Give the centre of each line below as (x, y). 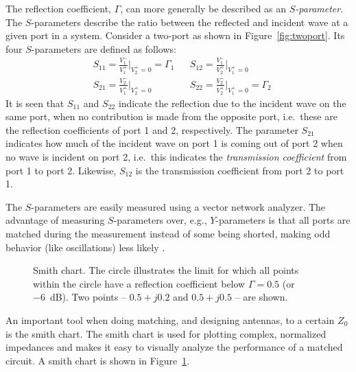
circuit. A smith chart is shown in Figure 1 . (98, 360)
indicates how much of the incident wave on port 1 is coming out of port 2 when (174, 143)
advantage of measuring (55, 220)
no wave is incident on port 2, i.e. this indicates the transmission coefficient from (176, 156)
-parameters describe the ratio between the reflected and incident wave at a (190, 22)
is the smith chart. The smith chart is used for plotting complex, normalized (166, 333)
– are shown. (261, 297)
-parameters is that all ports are (283, 220)
